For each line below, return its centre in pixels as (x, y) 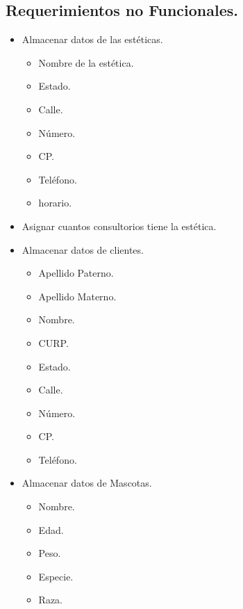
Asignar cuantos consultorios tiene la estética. (119, 226)
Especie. (56, 576)
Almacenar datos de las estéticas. (92, 39)
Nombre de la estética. (86, 62)
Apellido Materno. (77, 296)
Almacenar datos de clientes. (83, 249)
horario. (55, 203)
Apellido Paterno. (76, 273)
